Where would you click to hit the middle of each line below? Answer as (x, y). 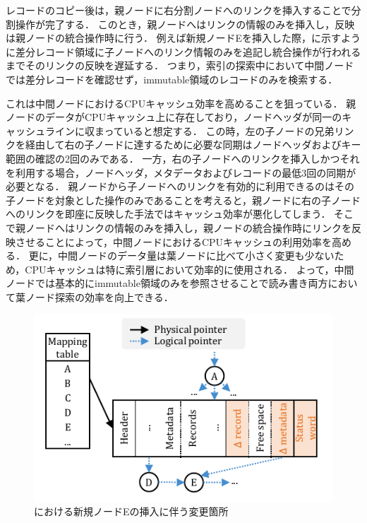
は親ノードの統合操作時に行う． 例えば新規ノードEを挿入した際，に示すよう (183, 38)
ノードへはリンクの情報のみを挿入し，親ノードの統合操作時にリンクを (188, 227)
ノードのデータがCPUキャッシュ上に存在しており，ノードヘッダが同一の (174, 117)
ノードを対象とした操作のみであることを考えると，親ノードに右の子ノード (188, 200)
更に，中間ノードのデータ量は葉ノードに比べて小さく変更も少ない (181, 255)
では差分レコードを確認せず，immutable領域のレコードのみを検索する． (172, 79)
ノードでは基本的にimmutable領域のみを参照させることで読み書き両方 (167, 283)
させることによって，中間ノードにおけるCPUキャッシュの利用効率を (174, 241)
